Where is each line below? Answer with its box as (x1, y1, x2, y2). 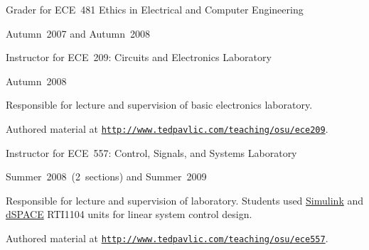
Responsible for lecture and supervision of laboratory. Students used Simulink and (6, 192, 364, 207)
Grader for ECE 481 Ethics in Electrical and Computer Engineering (6, 2, 304, 16)
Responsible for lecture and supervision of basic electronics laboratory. (6, 97, 313, 112)
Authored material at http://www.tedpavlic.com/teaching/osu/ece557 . (6, 231, 328, 245)
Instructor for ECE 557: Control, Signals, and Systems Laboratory (6, 145, 297, 160)
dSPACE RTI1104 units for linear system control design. (6, 207, 252, 222)
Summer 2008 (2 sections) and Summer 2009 (6, 169, 207, 184)
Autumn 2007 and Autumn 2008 (6, 26, 151, 40)
